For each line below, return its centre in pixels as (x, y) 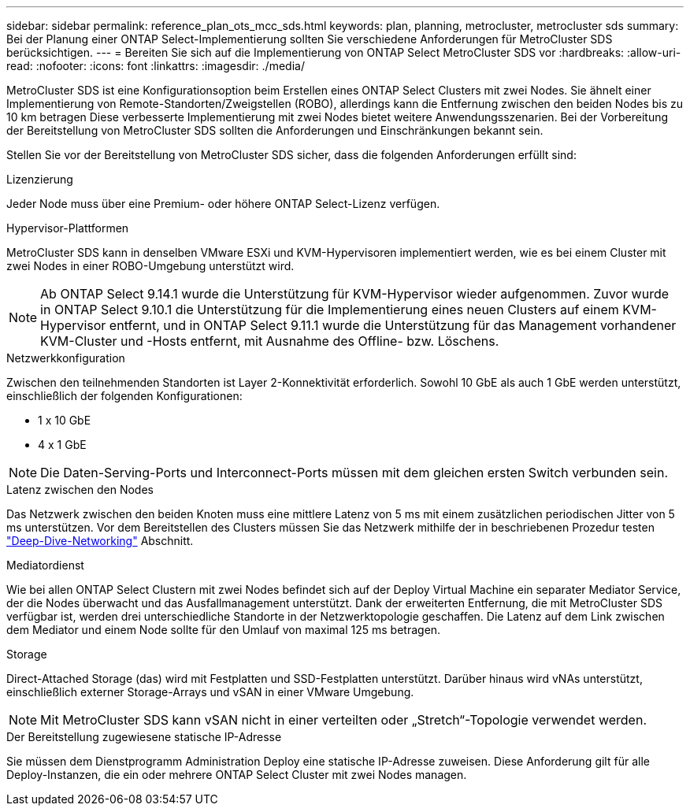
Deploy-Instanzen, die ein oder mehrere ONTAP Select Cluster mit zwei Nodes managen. (237, 775)
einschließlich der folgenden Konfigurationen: (124, 396)
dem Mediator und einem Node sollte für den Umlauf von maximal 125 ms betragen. (224, 630)
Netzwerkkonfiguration (66, 358)
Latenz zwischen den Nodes (80, 489)
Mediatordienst (45, 565)
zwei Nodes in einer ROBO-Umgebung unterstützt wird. (150, 266)
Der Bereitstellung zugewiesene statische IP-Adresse (144, 737)
